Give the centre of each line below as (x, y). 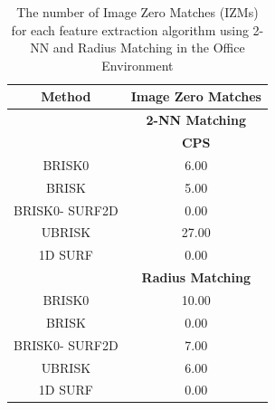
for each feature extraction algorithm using (130, 29)
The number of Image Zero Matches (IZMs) (137, 12)
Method (66, 96)
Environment (137, 65)
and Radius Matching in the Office (149, 48)
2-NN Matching (196, 120)
